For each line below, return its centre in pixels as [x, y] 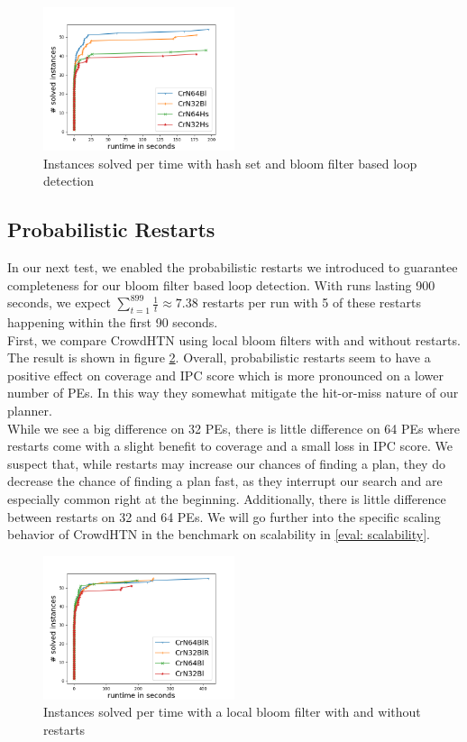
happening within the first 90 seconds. [113, 321]
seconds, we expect [59, 302]
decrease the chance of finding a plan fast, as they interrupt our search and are [225, 481]
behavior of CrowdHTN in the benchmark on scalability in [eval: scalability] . [219, 534]
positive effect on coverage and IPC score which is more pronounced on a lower [225, 375]
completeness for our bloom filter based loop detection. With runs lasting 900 [221, 284]
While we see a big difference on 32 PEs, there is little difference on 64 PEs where [234, 428]
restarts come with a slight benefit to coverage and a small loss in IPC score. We [230, 446]
